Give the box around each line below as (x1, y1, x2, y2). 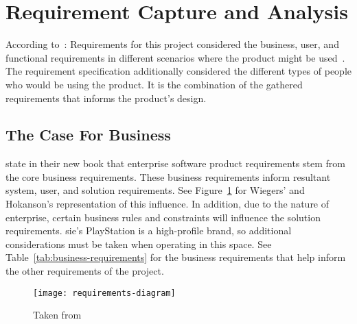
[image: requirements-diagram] (33, 288, 176, 298)
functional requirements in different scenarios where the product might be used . (5, 50, 345, 64)
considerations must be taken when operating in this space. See (5, 236, 272, 251)
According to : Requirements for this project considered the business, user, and (5, 37, 339, 51)
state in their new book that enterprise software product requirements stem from (5, 156, 345, 171)
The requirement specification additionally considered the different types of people (5, 64, 352, 78)
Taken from (33, 308, 82, 322)
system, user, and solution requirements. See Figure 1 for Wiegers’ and (5, 183, 305, 197)
